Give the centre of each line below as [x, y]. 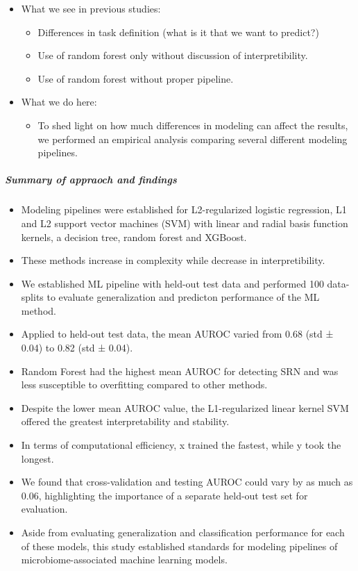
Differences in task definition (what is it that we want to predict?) [178, 32]
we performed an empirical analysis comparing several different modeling [193, 139]
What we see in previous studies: [91, 8]
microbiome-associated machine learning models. [124, 560]
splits [32, 297]
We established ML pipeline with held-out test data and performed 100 [172, 283]
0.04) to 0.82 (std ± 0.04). [77, 348]
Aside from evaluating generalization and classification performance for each [183, 532]
